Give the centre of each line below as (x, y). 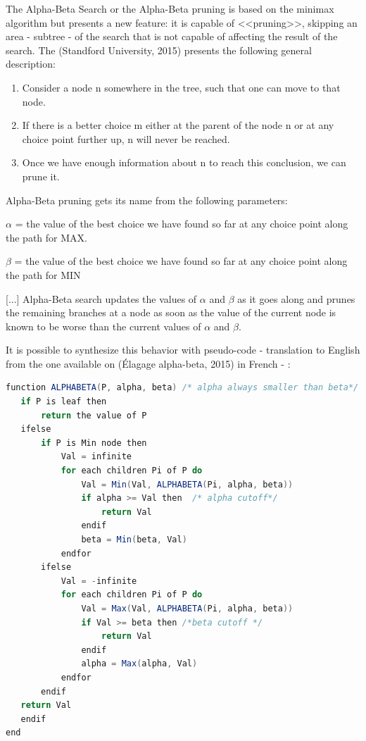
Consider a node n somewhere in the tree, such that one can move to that (181, 87)
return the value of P (94, 415)
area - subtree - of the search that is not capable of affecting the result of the (172, 36)
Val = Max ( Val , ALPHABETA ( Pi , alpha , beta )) (187, 608)
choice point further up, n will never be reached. (126, 138)
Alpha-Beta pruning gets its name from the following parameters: (147, 200)
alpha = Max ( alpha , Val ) (139, 664)
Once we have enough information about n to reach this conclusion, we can (184, 162)
